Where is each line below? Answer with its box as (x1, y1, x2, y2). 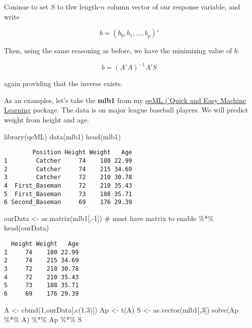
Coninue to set (4, 1, 49, 11)
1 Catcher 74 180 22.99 (4, 157, 132, 164)
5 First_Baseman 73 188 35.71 (4, 190, 132, 198)
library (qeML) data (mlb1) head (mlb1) (4, 131, 121, 141)
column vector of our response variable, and (107, 1, 241, 11)
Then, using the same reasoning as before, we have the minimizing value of (4, 45, 232, 56)
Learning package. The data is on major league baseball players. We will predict (4, 105, 248, 115)
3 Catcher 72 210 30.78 (4, 174, 132, 181)
